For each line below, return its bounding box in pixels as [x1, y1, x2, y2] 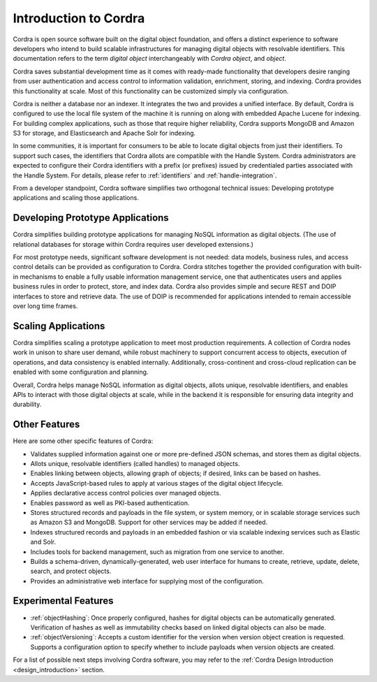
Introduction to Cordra [13, 10, 145, 26]
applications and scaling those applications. [13, 194, 139, 202]
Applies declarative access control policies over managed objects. [30, 489, 221, 498]
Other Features [13, 419, 80, 430]
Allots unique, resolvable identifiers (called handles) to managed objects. [30, 459, 240, 467]
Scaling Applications [13, 320, 105, 332]
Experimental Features [13, 595, 114, 607]
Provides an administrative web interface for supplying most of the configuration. [30, 576, 265, 585]
